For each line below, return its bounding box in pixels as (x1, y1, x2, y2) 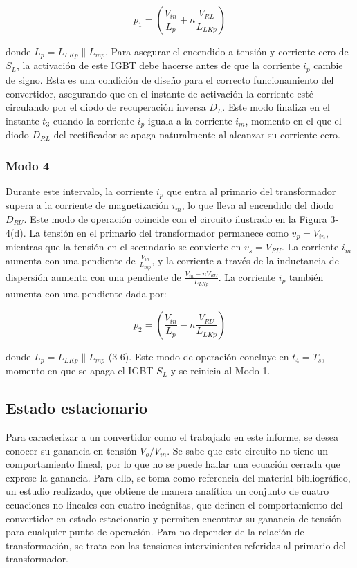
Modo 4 (6, 156, 50, 174)
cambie (313, 58, 343, 73)
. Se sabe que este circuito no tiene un (167, 443, 328, 457)
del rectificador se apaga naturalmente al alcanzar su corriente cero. (53, 127, 340, 142)
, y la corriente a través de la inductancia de (152, 253, 339, 267)
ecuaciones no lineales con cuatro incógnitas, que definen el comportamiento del (6, 497, 343, 511)
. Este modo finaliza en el (222, 100, 330, 114)
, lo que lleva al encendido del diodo (181, 198, 334, 212)
